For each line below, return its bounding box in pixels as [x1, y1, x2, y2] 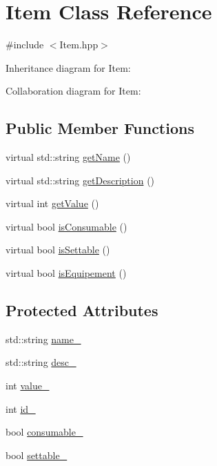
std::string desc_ [6, 355, 76, 369]
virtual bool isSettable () [6, 242, 110, 257]
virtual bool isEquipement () [6, 266, 127, 280]
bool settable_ [6, 447, 68, 462]
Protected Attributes [6, 300, 158, 321]
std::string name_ [6, 331, 81, 346]
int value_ [6, 378, 50, 393]
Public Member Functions [6, 117, 194, 139]
